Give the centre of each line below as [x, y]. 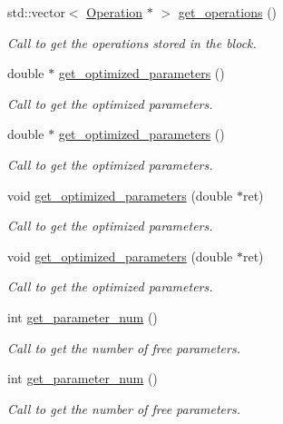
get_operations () [228, 12]
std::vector [36, 12]
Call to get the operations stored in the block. [132, 42]
